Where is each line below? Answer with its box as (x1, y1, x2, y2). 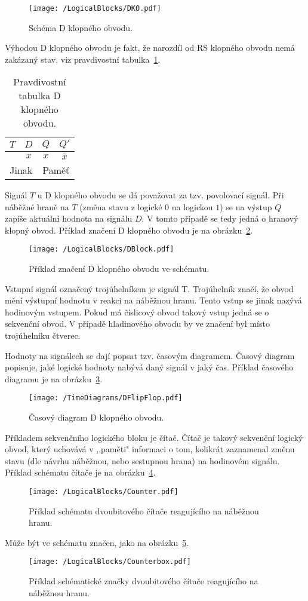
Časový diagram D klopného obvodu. (29, 411, 164, 423)
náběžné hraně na (5, 200, 69, 213)
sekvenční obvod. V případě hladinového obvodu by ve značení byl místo (5, 317, 270, 330)
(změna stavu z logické (79, 200, 162, 213)
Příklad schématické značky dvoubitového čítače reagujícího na (29, 575, 258, 587)
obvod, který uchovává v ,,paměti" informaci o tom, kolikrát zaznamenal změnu (5, 443, 295, 455)
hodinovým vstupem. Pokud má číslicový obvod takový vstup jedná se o (5, 305, 269, 318)
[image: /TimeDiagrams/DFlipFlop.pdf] (29, 394, 183, 403)
